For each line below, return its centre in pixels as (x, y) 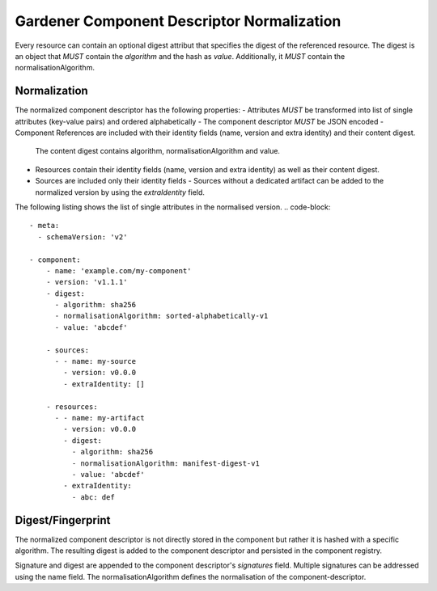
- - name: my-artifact (100, 418)
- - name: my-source (95, 361)
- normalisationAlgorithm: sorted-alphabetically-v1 (161, 316)
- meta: (45, 226)
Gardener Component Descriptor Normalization (178, 21)
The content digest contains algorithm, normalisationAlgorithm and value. (158, 151)
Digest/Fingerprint (63, 520)
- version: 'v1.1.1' (87, 282)
